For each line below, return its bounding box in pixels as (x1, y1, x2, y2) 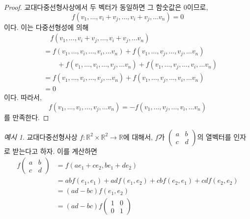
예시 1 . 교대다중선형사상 (4, 131, 78, 142)
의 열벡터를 (197, 131, 231, 142)
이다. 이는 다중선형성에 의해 (4, 22, 89, 32)
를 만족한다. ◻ (4, 112, 49, 122)
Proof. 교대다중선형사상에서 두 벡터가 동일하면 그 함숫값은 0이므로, (4, 2, 208, 12)
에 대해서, (123, 131, 153, 142)
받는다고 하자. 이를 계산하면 (12, 146, 97, 156)
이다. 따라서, (4, 92, 42, 102)
